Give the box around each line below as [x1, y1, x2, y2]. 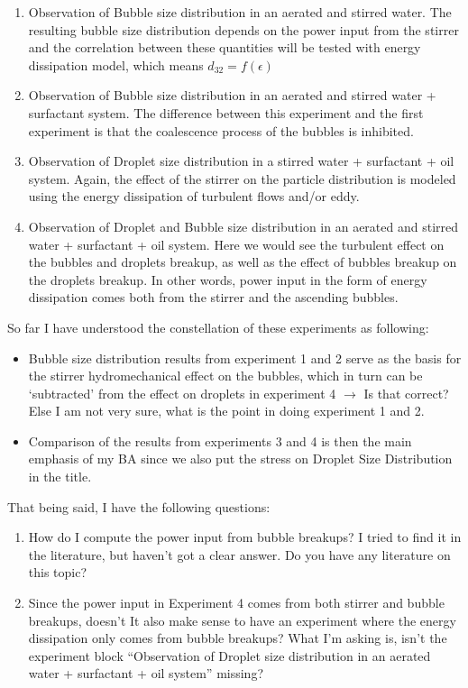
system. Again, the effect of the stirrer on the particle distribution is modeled [28, 169, 456, 188]
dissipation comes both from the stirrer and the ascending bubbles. [28, 288, 399, 307]
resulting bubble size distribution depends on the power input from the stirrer [28, 20, 459, 39]
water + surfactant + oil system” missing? [28, 664, 263, 683]
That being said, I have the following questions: [7, 497, 271, 516]
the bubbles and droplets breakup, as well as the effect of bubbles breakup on [28, 252, 457, 271]
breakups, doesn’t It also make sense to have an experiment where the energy [28, 610, 456, 629]
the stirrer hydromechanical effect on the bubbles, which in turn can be [28, 366, 423, 385]
